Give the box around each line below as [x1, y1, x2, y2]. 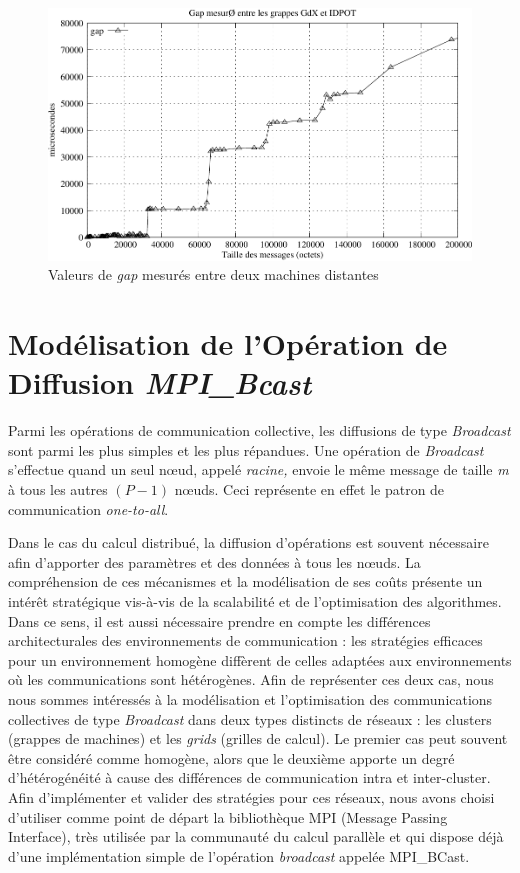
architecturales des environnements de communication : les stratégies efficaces [8, 630, 483, 651]
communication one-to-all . [8, 498, 169, 519]
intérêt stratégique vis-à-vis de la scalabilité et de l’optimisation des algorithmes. [8, 590, 502, 611]
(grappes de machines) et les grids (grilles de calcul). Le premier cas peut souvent [8, 728, 508, 749]
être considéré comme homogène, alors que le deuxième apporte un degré [8, 747, 455, 768]
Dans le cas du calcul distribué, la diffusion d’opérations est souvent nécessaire [8, 532, 489, 553]
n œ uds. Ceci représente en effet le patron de [174, 479, 445, 500]
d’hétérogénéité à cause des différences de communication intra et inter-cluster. [8, 767, 491, 788]
